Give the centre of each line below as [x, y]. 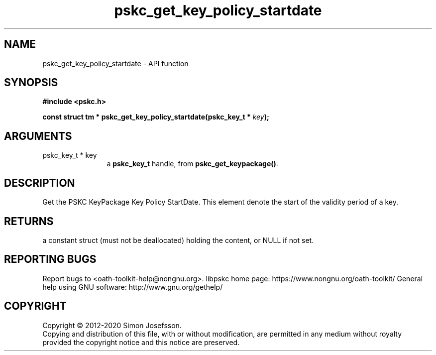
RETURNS [29, 221]
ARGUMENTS [38, 136]
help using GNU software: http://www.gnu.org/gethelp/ [133, 287]
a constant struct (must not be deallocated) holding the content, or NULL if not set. [178, 240]
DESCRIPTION [40, 183]
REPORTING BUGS [50, 259]
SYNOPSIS [31, 83]
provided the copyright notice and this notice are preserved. [141, 342]
